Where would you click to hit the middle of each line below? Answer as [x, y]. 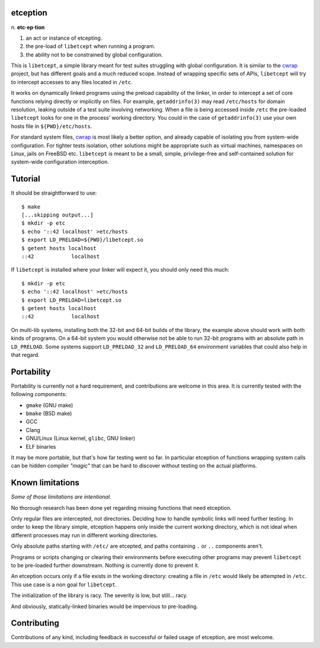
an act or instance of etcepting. [64, 38]
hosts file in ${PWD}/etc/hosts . [52, 126]
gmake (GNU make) [49, 405]
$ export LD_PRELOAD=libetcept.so [71, 300]
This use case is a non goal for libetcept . [64, 585]
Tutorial [26, 179]
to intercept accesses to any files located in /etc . [72, 82]
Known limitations [45, 483]
